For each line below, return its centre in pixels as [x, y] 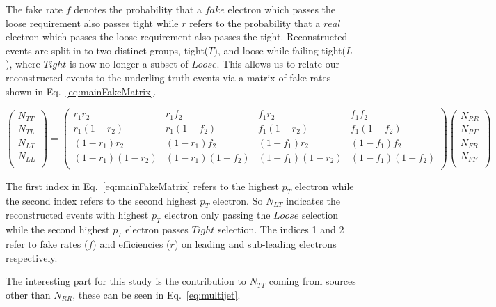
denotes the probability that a [138, 9]
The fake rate [34, 9]
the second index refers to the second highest [101, 200]
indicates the [313, 200]
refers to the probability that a [255, 23]
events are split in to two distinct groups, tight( [107, 50]
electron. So [238, 200]
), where [23, 64]
